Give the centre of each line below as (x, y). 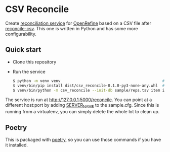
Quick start (23, 50)
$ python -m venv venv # (89, 81)
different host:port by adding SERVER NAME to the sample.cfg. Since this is (82, 106)
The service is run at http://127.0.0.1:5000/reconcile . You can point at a (79, 100)
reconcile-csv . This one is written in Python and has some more (72, 28)
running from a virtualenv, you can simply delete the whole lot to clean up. (82, 112)
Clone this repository (34, 62)
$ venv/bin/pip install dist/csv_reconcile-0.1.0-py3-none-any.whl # (89, 86)
